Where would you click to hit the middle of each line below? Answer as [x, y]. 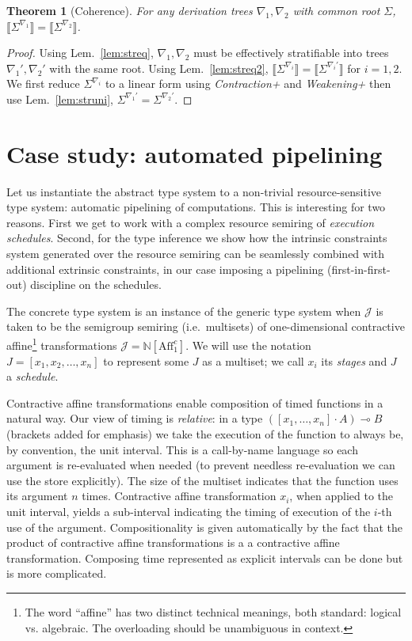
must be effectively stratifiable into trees [291, 53]
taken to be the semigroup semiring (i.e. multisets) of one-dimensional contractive [206, 326]
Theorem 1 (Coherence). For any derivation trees [130, 10]
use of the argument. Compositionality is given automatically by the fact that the [204, 527]
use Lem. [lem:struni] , [60, 99]
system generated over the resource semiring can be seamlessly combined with [196, 254]
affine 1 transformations [62, 344]
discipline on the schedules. [96, 284]
